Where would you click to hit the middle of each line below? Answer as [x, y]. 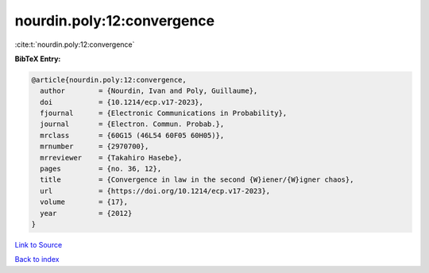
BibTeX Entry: [38, 59]
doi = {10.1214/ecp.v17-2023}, [122, 102]
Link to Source [39, 244]
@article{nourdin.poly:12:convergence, [109, 80]
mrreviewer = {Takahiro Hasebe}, [111, 158]
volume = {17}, [84, 202]
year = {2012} [86, 213]
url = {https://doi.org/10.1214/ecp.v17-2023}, [155, 191]
